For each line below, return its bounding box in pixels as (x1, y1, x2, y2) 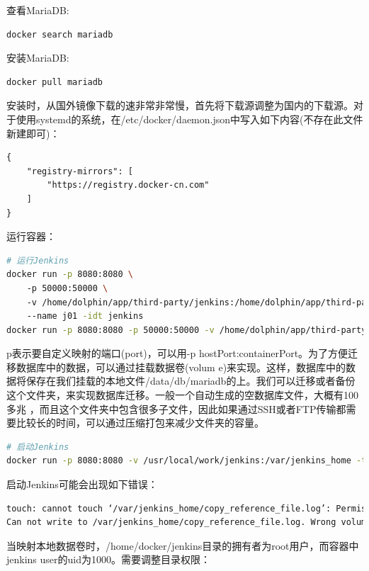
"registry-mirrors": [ (26, 166, 133, 176)
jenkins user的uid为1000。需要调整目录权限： (6, 552, 210, 567)
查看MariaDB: (6, 3, 69, 17)
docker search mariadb (6, 29, 113, 40)
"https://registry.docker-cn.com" (47, 180, 210, 191)
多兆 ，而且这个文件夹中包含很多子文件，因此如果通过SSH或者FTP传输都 (6, 401, 346, 416)
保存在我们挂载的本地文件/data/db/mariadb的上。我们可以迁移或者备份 (25, 373, 356, 388)
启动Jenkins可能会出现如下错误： (6, 477, 158, 492)
